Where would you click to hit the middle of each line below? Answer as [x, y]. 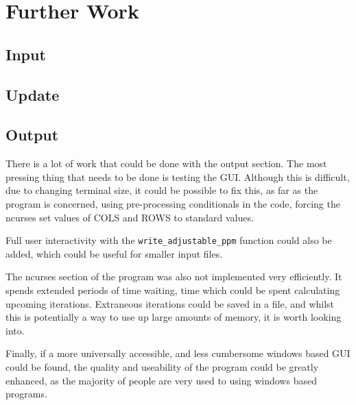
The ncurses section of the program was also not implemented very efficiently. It [174, 277]
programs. [26, 394]
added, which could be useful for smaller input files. [114, 253]
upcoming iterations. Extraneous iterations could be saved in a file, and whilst [170, 303]
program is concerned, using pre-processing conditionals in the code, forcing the [173, 203]
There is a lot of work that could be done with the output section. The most [166, 163]
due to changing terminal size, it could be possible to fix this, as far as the [162, 190]
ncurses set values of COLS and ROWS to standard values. [130, 217]
